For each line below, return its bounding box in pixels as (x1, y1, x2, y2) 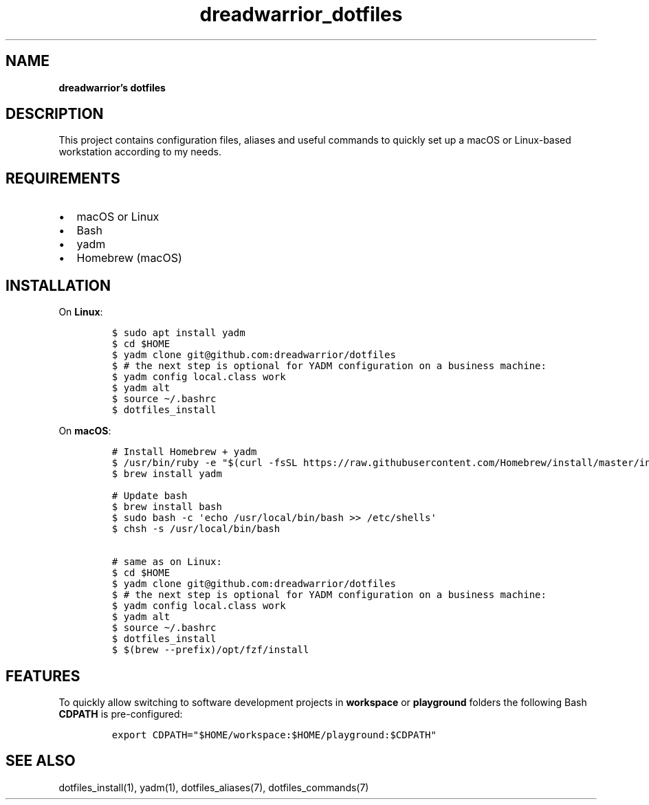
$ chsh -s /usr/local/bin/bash (111, 523, 280, 535)
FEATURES (5, 667, 80, 685)
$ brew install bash (111, 501, 222, 513)
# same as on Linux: (111, 556, 222, 568)
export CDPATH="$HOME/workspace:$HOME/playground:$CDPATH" (111, 729, 437, 740)
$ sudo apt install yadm (111, 327, 245, 339)
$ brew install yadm (111, 468, 222, 480)
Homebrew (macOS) (76, 251, 182, 265)
